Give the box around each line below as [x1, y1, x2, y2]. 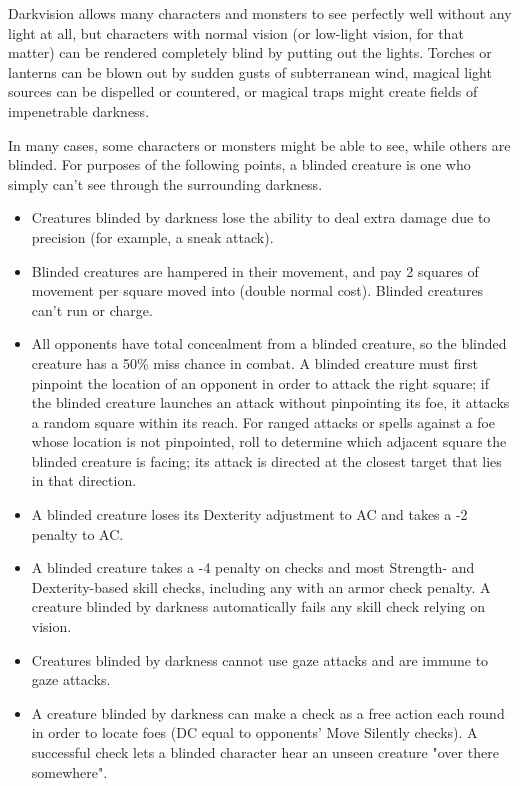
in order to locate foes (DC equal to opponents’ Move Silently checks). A [31, 722, 478, 743]
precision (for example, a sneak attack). [31, 226, 274, 247]
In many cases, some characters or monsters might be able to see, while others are [8, 134, 511, 155]
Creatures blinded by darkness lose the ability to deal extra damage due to [31, 207, 491, 228]
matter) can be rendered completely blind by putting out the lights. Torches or [8, 42, 492, 63]
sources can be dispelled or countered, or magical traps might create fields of [8, 81, 478, 102]
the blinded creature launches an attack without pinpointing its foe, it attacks [31, 392, 510, 413]
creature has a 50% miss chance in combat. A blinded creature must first [31, 352, 478, 373]
